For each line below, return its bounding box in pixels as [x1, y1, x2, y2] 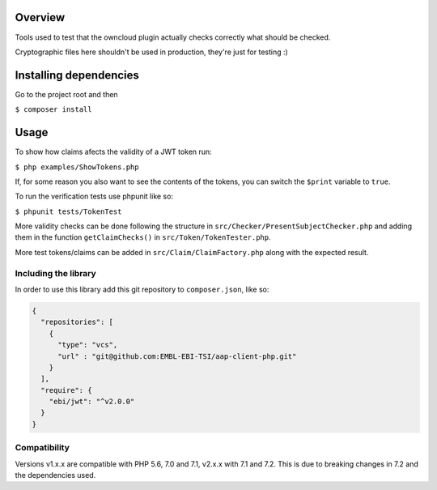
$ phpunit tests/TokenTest [15, 207, 122, 216]
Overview [15, 11, 66, 24]
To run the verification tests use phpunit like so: [15, 191, 174, 202]
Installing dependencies [15, 68, 139, 82]
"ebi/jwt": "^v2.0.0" [49, 397, 135, 407]
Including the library [15, 267, 96, 279]
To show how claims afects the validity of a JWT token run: [15, 147, 212, 157]
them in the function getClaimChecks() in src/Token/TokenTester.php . [15, 232, 271, 242]
